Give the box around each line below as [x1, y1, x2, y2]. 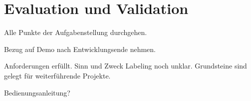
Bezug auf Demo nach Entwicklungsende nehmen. [4, 43, 156, 54]
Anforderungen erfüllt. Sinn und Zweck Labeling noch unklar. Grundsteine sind [4, 60, 247, 71]
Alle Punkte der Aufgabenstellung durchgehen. [4, 27, 147, 37]
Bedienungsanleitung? [4, 87, 70, 97]
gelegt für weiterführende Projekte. [4, 70, 111, 80]
